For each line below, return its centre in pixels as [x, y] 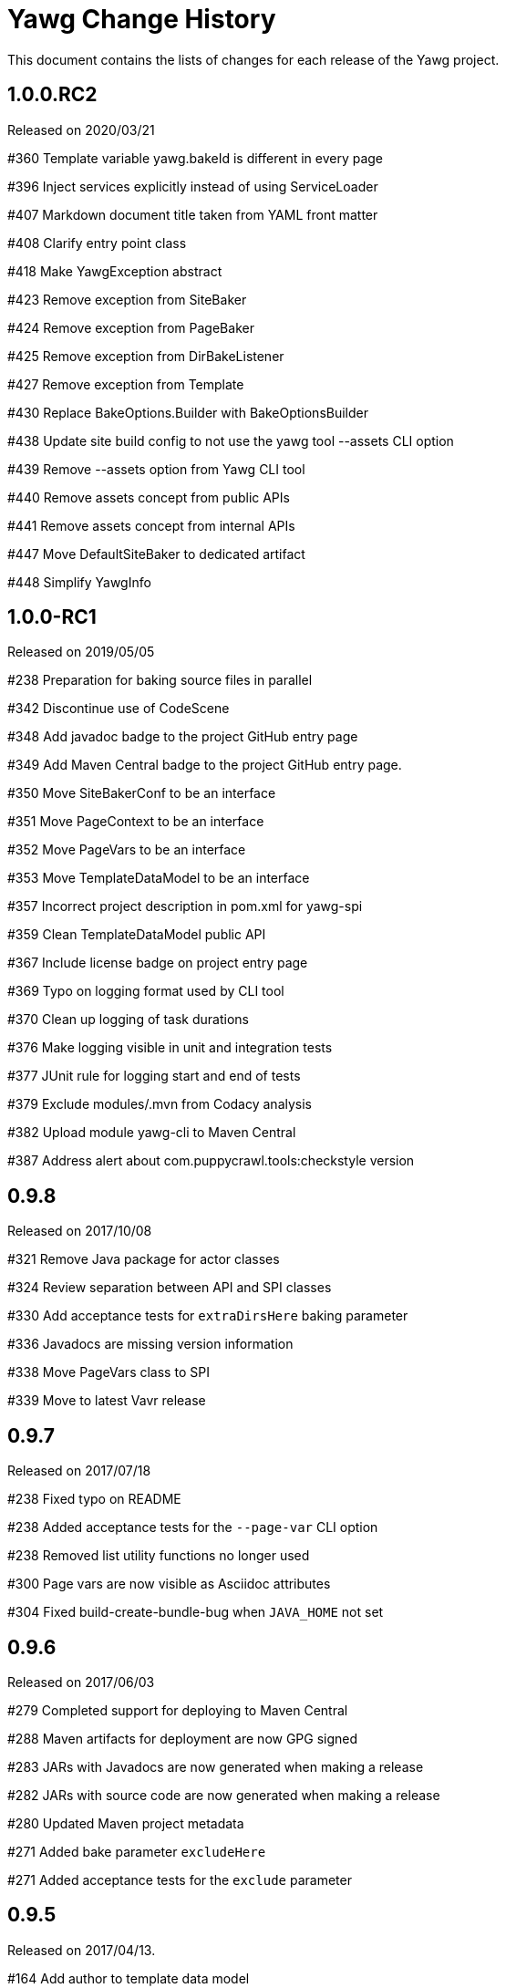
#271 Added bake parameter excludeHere [137, 1851]
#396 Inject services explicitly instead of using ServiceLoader [193, 186]
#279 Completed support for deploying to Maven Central [178, 1710]
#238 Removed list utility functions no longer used [159, 1556]
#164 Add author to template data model [129, 1978]
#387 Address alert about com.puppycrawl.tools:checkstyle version [211, 1161]
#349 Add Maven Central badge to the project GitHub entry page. [205, 765]
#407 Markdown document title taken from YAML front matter [193, 214]
